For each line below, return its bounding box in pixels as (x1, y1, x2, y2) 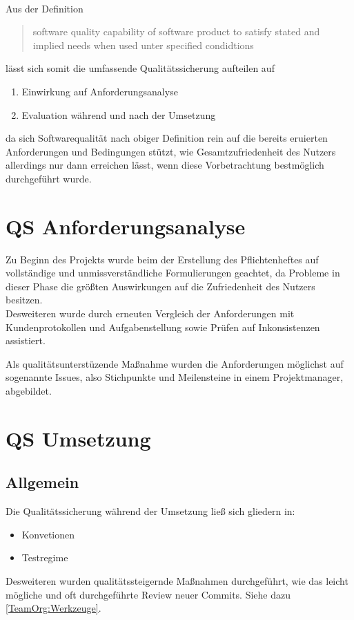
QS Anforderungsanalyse (6, 212, 246, 240)
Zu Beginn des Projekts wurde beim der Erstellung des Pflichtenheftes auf (6, 252, 319, 266)
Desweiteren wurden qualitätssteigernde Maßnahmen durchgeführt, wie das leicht (6, 573, 348, 588)
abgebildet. (6, 384, 52, 397)
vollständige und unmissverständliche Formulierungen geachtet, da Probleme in (6, 265, 340, 280)
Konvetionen (21, 527, 75, 541)
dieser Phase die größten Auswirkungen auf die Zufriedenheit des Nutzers (6, 279, 315, 293)
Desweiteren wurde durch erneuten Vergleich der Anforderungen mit (6, 306, 295, 321)
